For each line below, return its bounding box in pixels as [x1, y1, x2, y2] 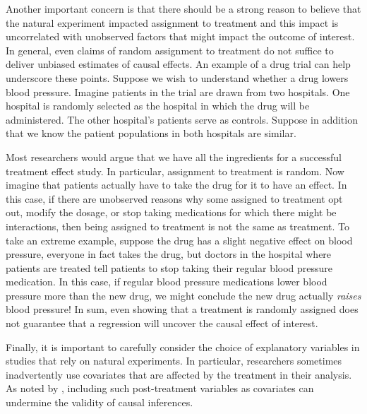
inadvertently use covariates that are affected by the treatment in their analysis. [6, 367, 352, 382]
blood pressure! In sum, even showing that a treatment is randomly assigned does [6, 302, 359, 317]
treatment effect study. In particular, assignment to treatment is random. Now [6, 163, 344, 178]
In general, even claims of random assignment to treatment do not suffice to [6, 42, 334, 57]
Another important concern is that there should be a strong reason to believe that [6, 1, 361, 16]
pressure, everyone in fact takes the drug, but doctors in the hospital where [6, 247, 332, 261]
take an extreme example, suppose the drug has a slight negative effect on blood [6, 232, 353, 247]
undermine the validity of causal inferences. [6, 395, 193, 410]
